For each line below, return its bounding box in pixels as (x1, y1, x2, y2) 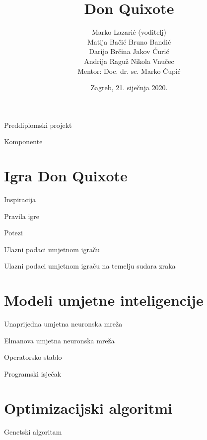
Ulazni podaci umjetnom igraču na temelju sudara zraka (4, 261, 176, 271)
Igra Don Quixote (4, 165, 128, 186)
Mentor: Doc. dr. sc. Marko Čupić (77, 65, 181, 76)
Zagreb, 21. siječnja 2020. (90, 82, 168, 93)
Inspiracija (4, 194, 36, 204)
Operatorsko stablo (4, 352, 62, 362)
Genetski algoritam (4, 426, 62, 437)
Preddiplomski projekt (4, 119, 72, 130)
